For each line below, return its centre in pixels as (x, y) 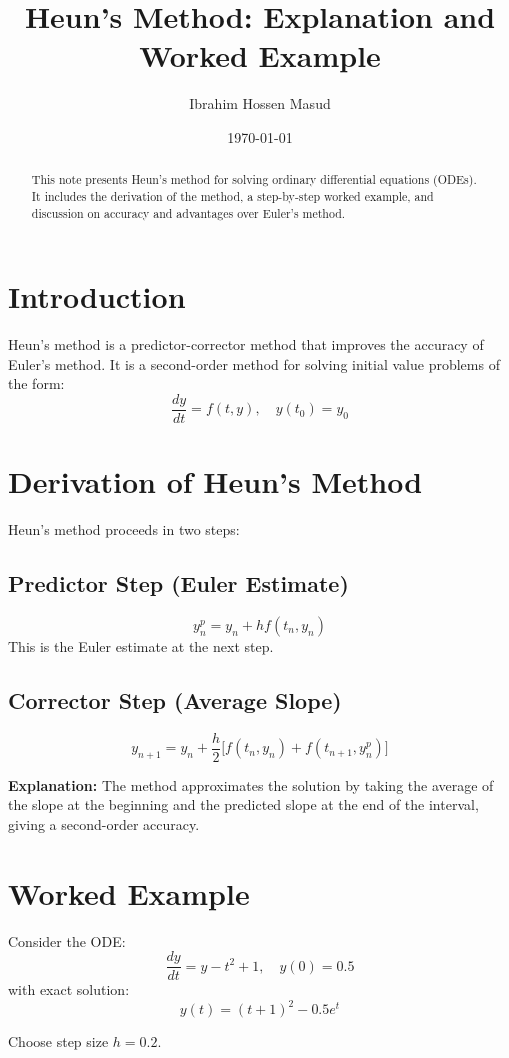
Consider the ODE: (67, 940)
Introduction (97, 296)
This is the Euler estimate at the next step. (141, 645)
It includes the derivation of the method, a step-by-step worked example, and (232, 195)
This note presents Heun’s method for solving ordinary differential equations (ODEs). (254, 179)
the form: (36, 383)
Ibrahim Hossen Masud (260, 103)
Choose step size (58, 1041)
